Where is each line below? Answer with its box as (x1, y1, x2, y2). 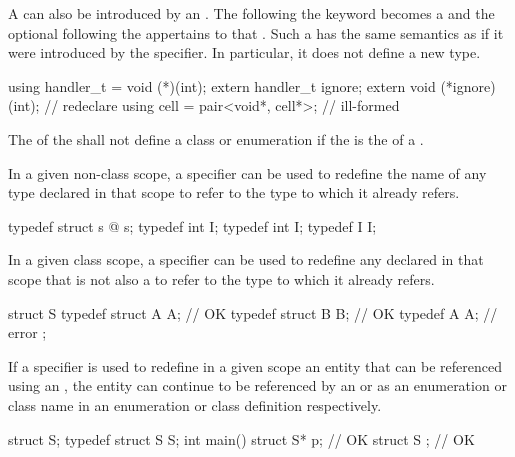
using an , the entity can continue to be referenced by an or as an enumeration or (8, 375, 507, 396)
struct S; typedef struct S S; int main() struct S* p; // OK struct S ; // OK (8, 428, 475, 449)
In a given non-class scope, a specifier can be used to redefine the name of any (8, 162, 487, 183)
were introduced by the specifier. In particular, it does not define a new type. (8, 42, 481, 63)
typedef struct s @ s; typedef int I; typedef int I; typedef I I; (8, 215, 377, 236)
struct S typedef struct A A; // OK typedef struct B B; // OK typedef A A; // (8, 302, 498, 323)
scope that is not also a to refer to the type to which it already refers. (8, 268, 435, 289)
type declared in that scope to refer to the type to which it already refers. (8, 182, 460, 203)
